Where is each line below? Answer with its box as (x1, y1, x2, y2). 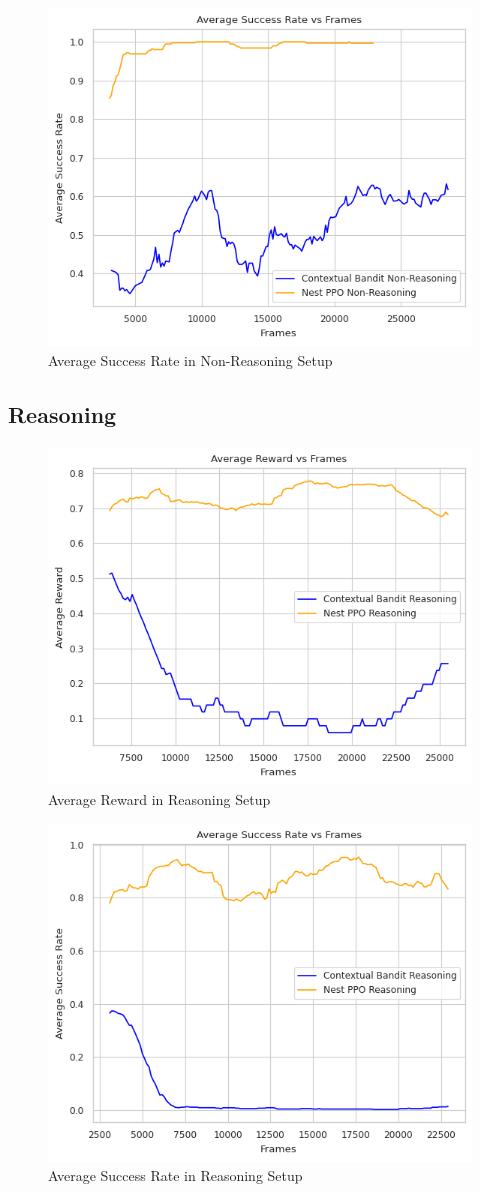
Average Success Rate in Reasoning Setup (48, 1165, 303, 1186)
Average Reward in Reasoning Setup (48, 788, 271, 809)
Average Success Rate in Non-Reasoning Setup (48, 350, 333, 371)
